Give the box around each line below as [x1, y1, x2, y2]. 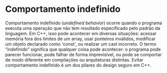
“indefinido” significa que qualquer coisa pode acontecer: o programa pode [5, 46, 161, 52]
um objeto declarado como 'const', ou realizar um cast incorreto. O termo [5, 41, 156, 47]
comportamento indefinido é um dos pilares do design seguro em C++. [5, 62, 151, 68]
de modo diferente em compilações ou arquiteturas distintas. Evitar [5, 57, 143, 63]
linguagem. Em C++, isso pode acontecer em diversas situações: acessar [5, 30, 157, 36]
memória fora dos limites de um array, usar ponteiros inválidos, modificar [5, 36, 156, 42]
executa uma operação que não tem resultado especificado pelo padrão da [5, 25, 160, 31]
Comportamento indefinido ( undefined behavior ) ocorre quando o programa [5, 20, 162, 26]
